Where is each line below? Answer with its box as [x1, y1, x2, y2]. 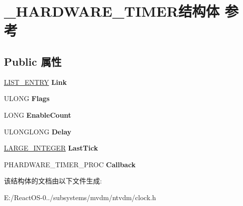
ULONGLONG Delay [4, 126, 72, 136]
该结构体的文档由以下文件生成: [4, 176, 102, 186]
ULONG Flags [4, 93, 50, 103]
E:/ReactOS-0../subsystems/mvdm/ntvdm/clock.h [4, 192, 156, 202]
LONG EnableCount [4, 109, 72, 120]
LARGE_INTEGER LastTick [4, 143, 98, 153]
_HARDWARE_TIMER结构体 [4, 1, 220, 21]
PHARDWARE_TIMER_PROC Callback [4, 159, 136, 169]
